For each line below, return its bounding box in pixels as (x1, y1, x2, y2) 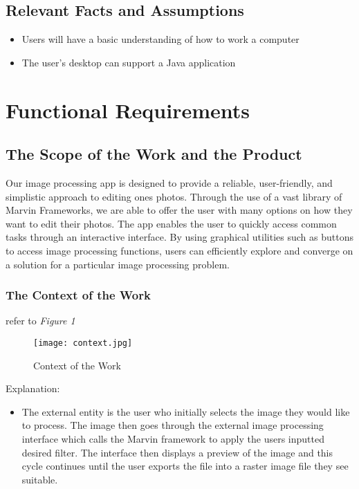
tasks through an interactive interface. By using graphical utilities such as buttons (6, 230, 353, 244)
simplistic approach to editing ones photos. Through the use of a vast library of (6, 189, 342, 203)
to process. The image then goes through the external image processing (21, 418, 324, 432)
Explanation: (6, 381, 60, 396)
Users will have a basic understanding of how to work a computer (21, 32, 300, 46)
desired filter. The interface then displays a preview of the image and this (21, 445, 333, 459)
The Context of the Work (6, 286, 151, 304)
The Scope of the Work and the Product (6, 143, 302, 165)
